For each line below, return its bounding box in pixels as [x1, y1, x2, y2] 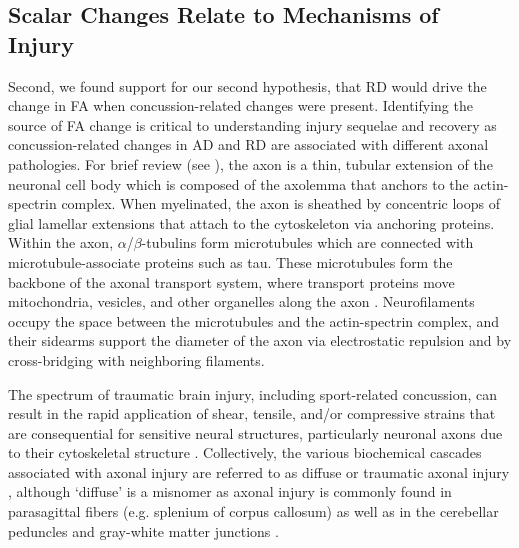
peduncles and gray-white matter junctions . [8, 520, 279, 541]
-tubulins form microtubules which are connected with [141, 232, 474, 253]
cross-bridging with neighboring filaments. [8, 349, 265, 370]
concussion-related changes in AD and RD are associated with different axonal [8, 134, 489, 155]
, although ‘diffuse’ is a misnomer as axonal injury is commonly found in [8, 481, 452, 502]
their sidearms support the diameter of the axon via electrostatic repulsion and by [8, 330, 512, 351]
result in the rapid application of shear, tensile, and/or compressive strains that [8, 403, 496, 424]
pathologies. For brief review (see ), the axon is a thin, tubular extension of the [8, 153, 493, 174]
